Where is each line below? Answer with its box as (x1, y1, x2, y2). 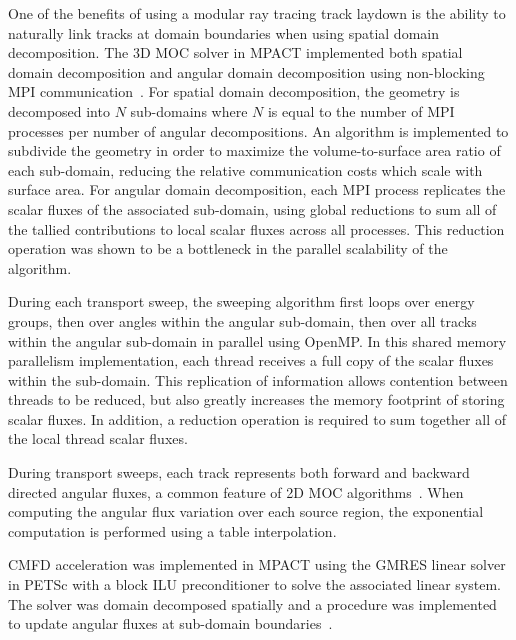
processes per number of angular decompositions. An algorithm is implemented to (8, 120, 509, 141)
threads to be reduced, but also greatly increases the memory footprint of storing (8, 389, 505, 410)
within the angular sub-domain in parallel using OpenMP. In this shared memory (8, 330, 507, 351)
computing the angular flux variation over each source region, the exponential (8, 501, 484, 522)
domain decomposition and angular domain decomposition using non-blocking (8, 61, 485, 82)
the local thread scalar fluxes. (8, 428, 188, 449)
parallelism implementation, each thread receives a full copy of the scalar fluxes (8, 350, 494, 371)
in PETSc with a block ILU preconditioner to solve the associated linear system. (8, 574, 502, 595)
